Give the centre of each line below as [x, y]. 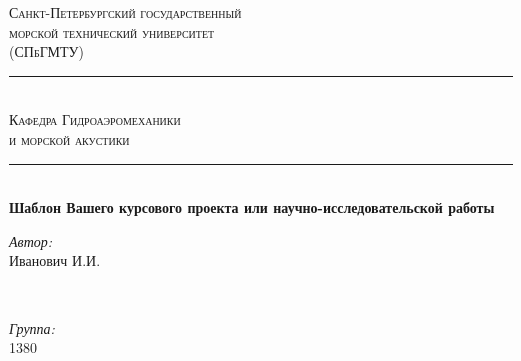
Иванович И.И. [55, 260]
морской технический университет [112, 31]
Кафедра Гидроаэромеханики [95, 119]
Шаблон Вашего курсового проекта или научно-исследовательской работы [252, 207]
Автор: [31, 240]
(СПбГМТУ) [46, 51]
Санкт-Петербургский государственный [125, 12]
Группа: [32, 327]
